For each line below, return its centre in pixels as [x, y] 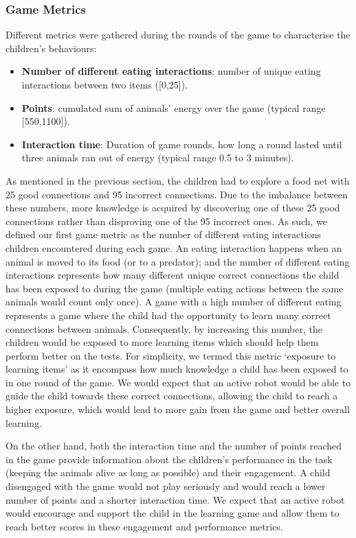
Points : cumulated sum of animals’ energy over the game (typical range [174, 107]
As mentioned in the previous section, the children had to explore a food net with [178, 180]
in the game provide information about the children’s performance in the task [169, 459]
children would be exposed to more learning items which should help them [162, 342]
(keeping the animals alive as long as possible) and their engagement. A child [168, 472]
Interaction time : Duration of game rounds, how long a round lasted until [182, 144]
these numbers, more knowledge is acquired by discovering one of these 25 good [173, 208]
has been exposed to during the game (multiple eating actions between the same [175, 288]
